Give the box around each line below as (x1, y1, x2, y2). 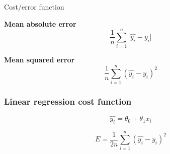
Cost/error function (4, 2, 64, 12)
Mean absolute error (4, 18, 76, 29)
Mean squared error (4, 54, 75, 65)
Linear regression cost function (4, 95, 132, 107)
